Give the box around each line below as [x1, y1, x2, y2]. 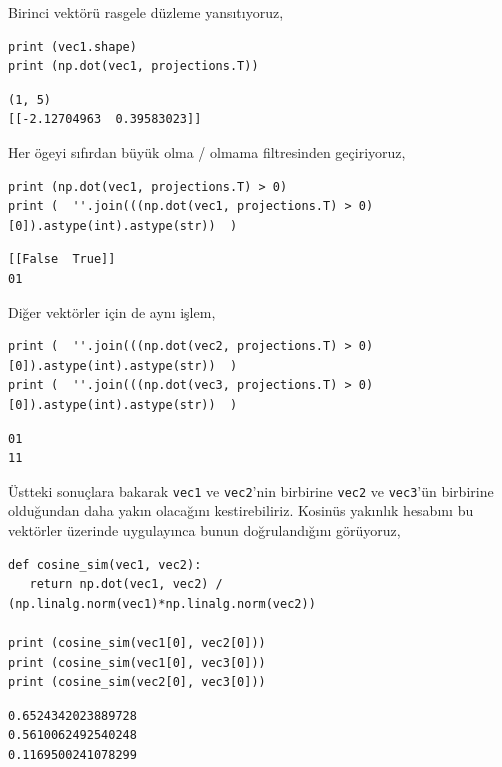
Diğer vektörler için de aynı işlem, [8, 301, 216, 322]
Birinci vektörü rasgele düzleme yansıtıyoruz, [8, 2, 284, 22]
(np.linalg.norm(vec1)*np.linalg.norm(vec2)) [8, 596, 316, 611]
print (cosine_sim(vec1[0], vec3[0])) [8, 655, 266, 670]
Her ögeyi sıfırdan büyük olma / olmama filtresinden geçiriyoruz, [8, 141, 406, 162]
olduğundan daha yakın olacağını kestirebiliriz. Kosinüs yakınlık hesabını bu [8, 500, 474, 521]
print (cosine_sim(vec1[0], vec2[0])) [8, 635, 266, 650]
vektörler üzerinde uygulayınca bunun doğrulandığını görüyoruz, [8, 519, 401, 540]
